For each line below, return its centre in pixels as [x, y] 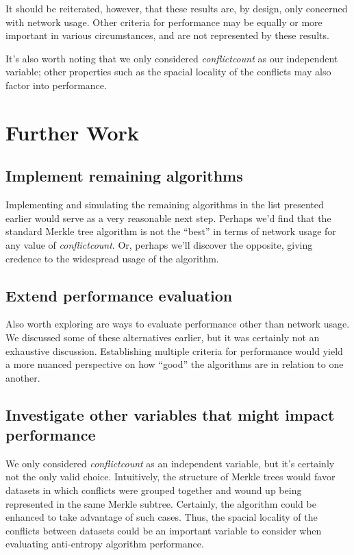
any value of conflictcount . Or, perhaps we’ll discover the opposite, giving [159, 244]
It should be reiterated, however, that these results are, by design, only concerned [177, 8]
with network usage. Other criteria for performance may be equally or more [164, 22]
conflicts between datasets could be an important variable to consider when [164, 530]
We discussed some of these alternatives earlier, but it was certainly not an [163, 337]
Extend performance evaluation [119, 295]
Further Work [72, 132]
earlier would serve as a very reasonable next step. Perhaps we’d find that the [168, 218]
